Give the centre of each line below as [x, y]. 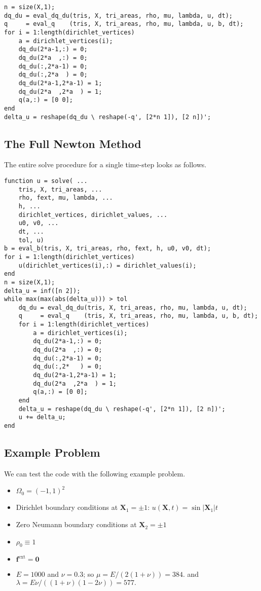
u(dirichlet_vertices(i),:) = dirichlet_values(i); [107, 265]
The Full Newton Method [73, 143]
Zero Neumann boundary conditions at [76, 524]
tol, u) [31, 240]
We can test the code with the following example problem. [95, 473]
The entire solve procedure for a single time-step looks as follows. [105, 164]
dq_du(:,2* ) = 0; [68, 367]
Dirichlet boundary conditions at [67, 507]
